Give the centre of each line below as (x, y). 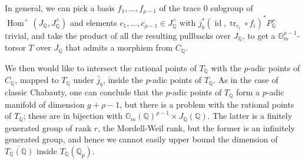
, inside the (123, 80)
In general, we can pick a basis (60, 8)
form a (248, 92)
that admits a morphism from (119, 47)
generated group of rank (48, 127)
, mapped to (37, 80)
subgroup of (232, 8)
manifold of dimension (45, 104)
